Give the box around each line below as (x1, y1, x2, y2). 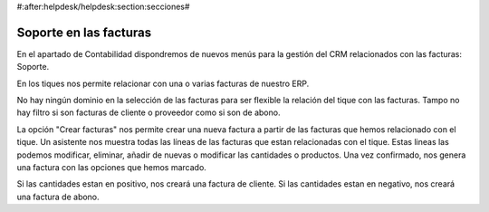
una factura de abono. (16, 191, 100, 202)
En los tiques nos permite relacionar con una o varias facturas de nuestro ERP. (16, 78, 310, 89)
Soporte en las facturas (16, 24, 152, 40)
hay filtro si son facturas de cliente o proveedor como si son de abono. (16, 107, 281, 118)
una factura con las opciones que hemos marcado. (16, 162, 207, 173)
